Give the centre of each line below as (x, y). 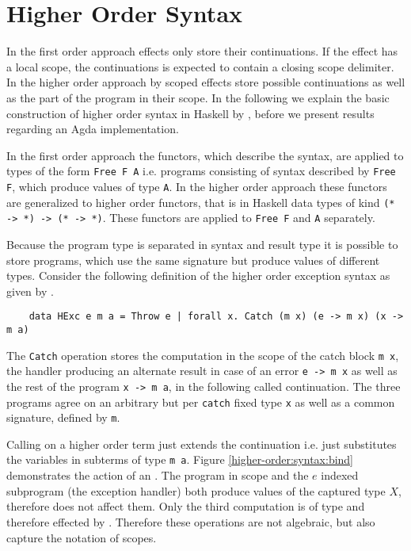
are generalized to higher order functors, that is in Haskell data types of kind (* (201, 202)
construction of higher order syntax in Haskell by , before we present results (190, 113)
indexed (340, 475)
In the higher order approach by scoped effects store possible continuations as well (206, 82)
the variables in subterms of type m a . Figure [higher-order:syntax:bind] (180, 459)
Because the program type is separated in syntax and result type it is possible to (202, 244)
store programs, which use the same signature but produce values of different (193, 260)
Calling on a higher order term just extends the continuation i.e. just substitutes (202, 444)
